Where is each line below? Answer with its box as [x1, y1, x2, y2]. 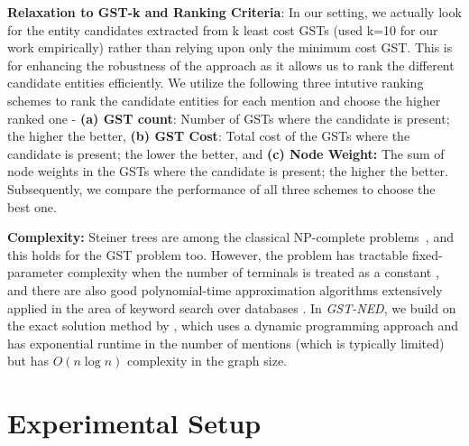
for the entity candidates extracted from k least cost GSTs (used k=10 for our [7, 20, 438, 39]
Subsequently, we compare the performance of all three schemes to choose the [7, 179, 436, 198]
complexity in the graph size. [126, 351, 287, 370]
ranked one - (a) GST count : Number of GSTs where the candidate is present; [7, 108, 450, 127]
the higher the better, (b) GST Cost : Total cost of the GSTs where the [7, 126, 410, 145]
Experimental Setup [7, 404, 262, 441]
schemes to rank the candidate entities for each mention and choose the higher [7, 90, 441, 109]
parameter [7, 263, 64, 282]
